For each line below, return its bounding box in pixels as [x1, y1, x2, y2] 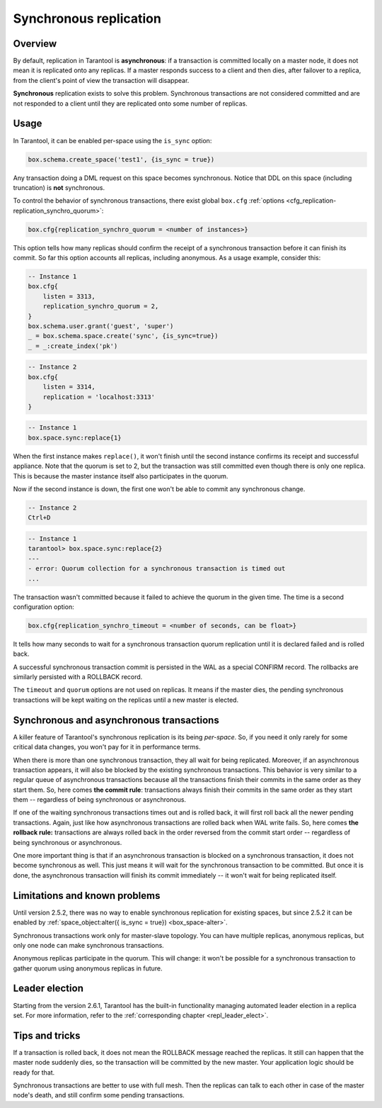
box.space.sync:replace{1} [28, 433, 122, 442]
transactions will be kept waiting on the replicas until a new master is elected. [13, 695, 239, 704]
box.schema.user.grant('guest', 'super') [28, 322, 174, 330]
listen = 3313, [42, 292, 95, 301]
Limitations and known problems [13, 890, 161, 902]
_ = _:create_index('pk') [28, 342, 118, 350]
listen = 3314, [42, 383, 95, 391]
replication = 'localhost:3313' [42, 393, 156, 401]
